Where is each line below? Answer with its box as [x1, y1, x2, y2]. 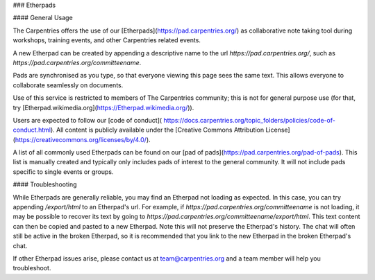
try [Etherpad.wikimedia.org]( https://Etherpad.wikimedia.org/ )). [12, 103, 194, 112]
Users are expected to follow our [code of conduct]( [12, 116, 162, 124]
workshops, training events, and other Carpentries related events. [12, 36, 201, 44]
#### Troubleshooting [12, 180, 77, 189]
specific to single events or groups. [12, 167, 114, 176]
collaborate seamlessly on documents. [12, 80, 124, 89]
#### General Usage [12, 14, 73, 22]
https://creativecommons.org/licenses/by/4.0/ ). [15, 135, 151, 143]
